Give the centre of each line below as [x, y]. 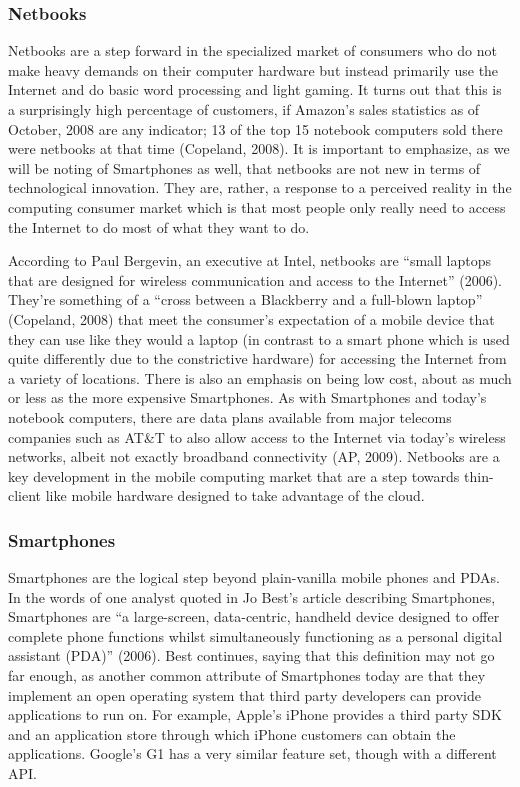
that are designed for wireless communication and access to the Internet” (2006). [255, 279]
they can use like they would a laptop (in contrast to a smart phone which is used [259, 338]
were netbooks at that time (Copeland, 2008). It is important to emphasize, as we [259, 148]
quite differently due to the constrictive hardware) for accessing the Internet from [257, 358]
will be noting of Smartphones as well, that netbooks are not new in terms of [244, 167]
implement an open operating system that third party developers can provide [244, 694]
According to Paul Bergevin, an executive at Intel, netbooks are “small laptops [249, 260]
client [25, 495]
